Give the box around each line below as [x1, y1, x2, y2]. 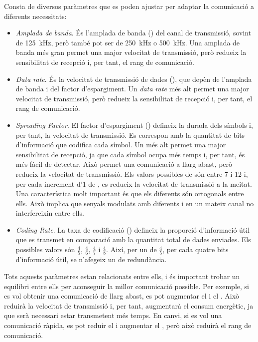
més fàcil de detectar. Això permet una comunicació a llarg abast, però [15, 159, 233, 169]
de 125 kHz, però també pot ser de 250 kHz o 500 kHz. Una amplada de [15, 37, 240, 47]
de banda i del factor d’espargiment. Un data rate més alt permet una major [15, 83, 249, 94]
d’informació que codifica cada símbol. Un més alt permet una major [15, 139, 226, 150]
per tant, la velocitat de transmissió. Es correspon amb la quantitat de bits [15, 129, 245, 140]
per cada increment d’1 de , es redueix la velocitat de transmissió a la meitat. [15, 178, 252, 189]
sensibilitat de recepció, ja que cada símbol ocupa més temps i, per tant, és [15, 149, 245, 159]
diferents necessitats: [4, 10, 67, 21]
